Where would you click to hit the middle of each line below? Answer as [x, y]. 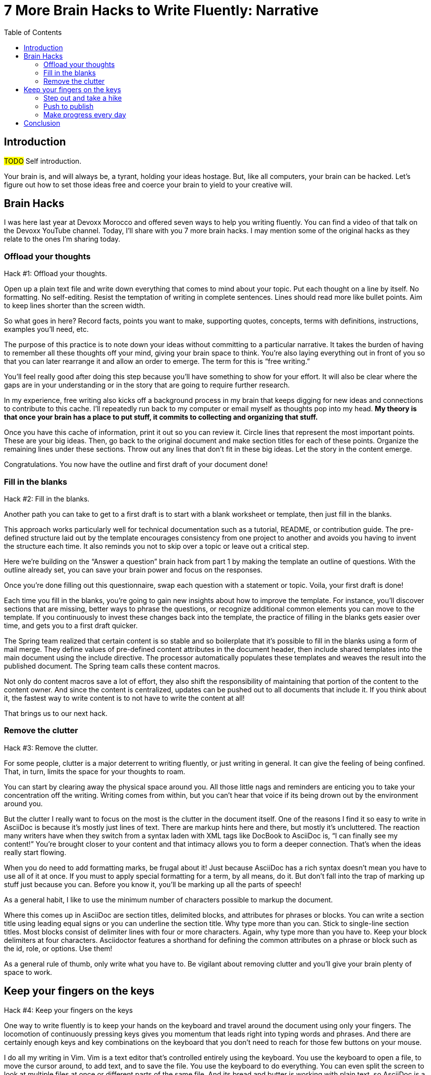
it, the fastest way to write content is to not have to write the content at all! [125, 698]
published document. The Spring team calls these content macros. [112, 666]
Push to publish [69, 106]
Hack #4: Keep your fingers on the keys [69, 1010]
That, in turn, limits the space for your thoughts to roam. [95, 771]
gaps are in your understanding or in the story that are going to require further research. [147, 385]
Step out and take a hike [83, 98]
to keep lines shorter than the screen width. [75, 306]
